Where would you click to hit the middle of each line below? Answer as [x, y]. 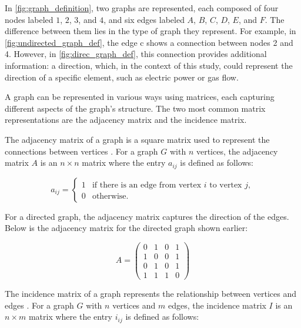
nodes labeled [29, 19]
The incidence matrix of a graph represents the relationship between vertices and [150, 293]
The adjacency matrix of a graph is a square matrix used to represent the [137, 139]
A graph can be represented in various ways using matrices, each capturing [140, 97]
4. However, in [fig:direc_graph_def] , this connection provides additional [136, 54]
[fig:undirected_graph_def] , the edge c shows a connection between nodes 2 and [149, 42]
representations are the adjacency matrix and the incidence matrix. [126, 120]
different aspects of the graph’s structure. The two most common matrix [135, 108]
